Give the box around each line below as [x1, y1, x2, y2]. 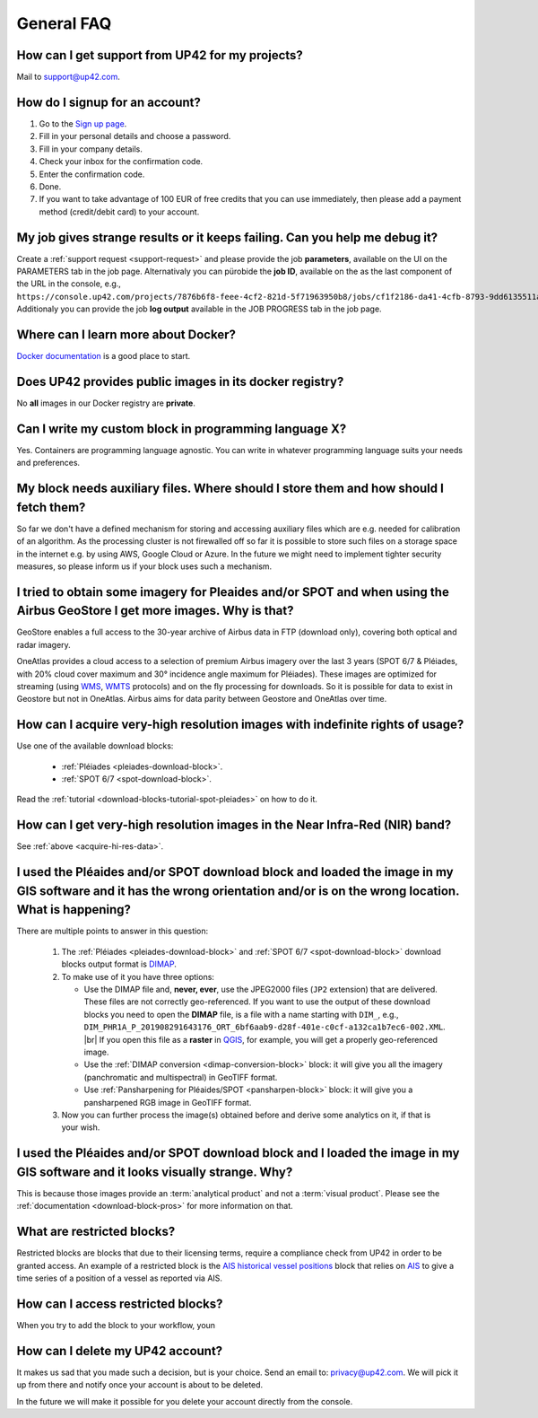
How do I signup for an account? [16, 94, 202, 109]
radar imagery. [16, 639, 71, 650]
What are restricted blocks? [16, 1224, 176, 1239]
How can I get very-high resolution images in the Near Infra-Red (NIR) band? [16, 818, 452, 833]
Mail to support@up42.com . [16, 72, 120, 83]
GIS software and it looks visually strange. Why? [16, 1164, 293, 1179]
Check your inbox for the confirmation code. [39, 156, 204, 167]
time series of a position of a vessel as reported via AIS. [16, 1273, 223, 1283]
